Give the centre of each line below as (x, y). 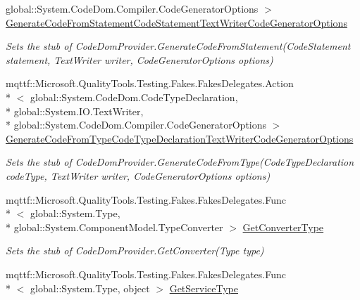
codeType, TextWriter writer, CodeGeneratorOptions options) (138, 175)
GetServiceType (204, 288)
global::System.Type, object (90, 288)
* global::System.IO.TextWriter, (75, 111)
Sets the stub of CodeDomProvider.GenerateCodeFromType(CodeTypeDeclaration (180, 162)
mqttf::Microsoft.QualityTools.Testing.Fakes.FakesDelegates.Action (150, 83)
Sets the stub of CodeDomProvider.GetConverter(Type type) (135, 250)
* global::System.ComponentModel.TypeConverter (114, 227)
